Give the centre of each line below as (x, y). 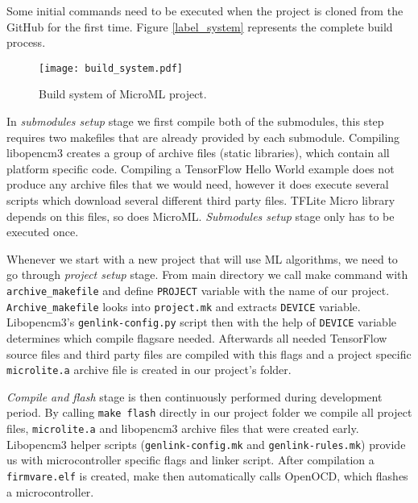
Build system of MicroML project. (123, 94)
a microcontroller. (50, 491)
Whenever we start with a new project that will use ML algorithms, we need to (202, 258)
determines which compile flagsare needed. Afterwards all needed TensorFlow (197, 337)
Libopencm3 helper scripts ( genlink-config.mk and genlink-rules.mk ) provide (206, 444)
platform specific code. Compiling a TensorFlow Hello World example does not (201, 168)
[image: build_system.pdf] (111, 68)
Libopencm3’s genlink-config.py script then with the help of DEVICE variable (201, 322)
